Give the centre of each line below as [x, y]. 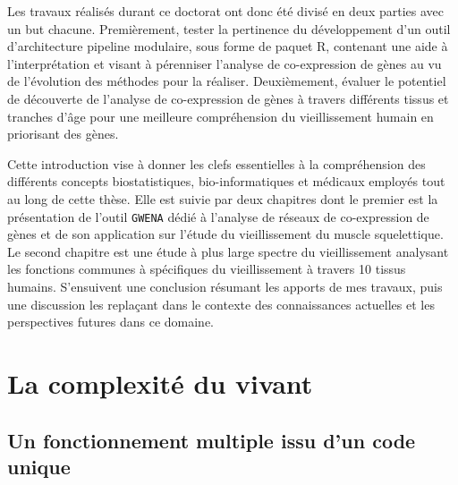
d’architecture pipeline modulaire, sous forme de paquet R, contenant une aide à [228, 46]
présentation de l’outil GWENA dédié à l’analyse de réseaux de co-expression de [218, 216]
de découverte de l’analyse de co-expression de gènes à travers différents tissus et [228, 98]
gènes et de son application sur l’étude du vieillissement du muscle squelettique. [225, 234]
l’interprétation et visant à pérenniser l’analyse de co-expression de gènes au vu [225, 63]
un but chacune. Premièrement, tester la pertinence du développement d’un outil [229, 28]
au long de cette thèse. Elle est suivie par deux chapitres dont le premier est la [223, 198]
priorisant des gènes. [63, 134]
